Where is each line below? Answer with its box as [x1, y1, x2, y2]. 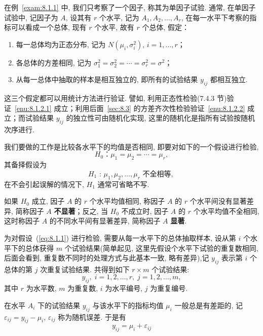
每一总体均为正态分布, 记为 [16, 39, 106, 49]
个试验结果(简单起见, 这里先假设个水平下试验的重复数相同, [64, 242, 258, 253]
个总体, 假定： [142, 22, 189, 32]
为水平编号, [105, 283, 143, 293]
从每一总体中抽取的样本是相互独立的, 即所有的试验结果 [16, 74, 198, 85]
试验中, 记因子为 [4, 12, 58, 22]
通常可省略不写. [97, 178, 149, 189]
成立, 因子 [31, 196, 65, 206]
